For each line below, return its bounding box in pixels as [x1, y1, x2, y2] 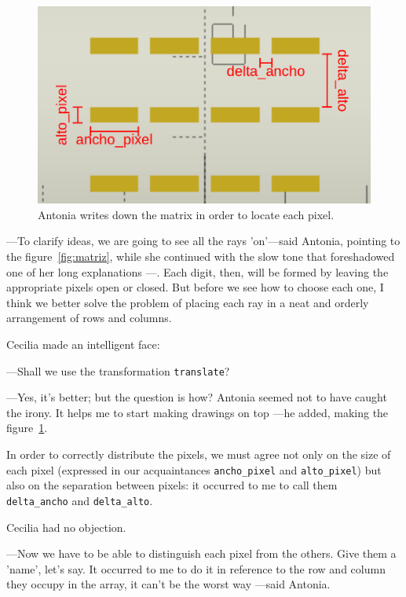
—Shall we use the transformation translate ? [6, 362, 230, 379]
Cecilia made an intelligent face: [6, 336, 160, 353]
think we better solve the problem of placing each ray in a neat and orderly [6, 294, 369, 310]
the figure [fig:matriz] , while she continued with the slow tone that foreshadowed [6, 248, 395, 265]
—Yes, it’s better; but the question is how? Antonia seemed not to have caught [6, 389, 387, 405]
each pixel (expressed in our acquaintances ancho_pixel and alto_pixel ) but [6, 461, 382, 478]
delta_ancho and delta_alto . [6, 492, 153, 508]
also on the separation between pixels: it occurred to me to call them [6, 477, 338, 493]
